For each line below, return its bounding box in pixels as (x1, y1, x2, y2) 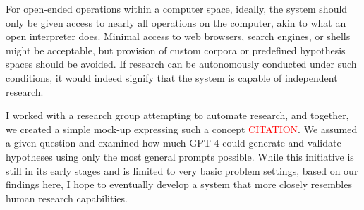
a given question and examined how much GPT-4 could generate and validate (6, 135, 341, 150)
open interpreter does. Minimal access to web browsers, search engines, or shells (6, 29, 351, 44)
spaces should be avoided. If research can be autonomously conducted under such (6, 56, 357, 71)
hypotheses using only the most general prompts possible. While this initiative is (6, 149, 354, 163)
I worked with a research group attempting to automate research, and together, (6, 108, 349, 123)
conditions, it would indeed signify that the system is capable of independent (6, 70, 338, 85)
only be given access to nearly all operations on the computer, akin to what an (6, 15, 346, 30)
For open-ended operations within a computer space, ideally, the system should (6, 1, 348, 16)
